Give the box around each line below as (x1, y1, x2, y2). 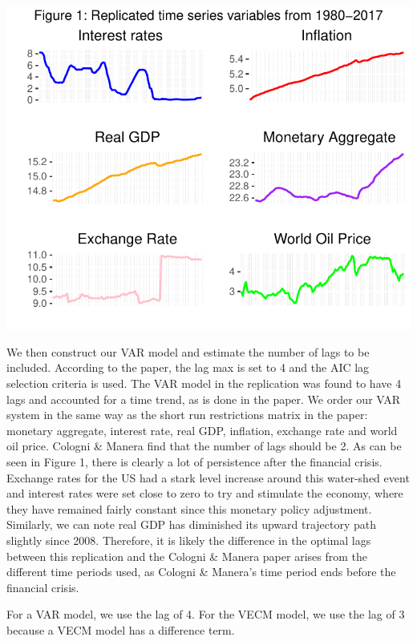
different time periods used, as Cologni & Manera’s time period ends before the (6, 563, 396, 580)
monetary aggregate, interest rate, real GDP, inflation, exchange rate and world (6, 421, 398, 438)
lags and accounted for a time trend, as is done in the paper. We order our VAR (6, 390, 401, 407)
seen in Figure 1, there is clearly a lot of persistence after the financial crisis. (6, 453, 383, 470)
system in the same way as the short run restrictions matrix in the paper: (6, 406, 368, 423)
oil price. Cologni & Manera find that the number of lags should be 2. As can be (6, 437, 402, 454)
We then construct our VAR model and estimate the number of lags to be (6, 343, 370, 360)
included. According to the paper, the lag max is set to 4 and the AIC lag (6, 359, 370, 376)
